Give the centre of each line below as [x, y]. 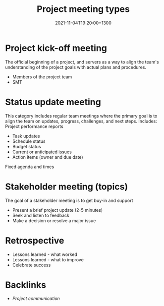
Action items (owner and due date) [48, 157]
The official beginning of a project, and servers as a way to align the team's [82, 62]
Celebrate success [31, 265]
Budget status [27, 146]
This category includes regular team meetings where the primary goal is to [81, 116]
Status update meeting [53, 102]
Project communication [36, 299]
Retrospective [35, 240]
